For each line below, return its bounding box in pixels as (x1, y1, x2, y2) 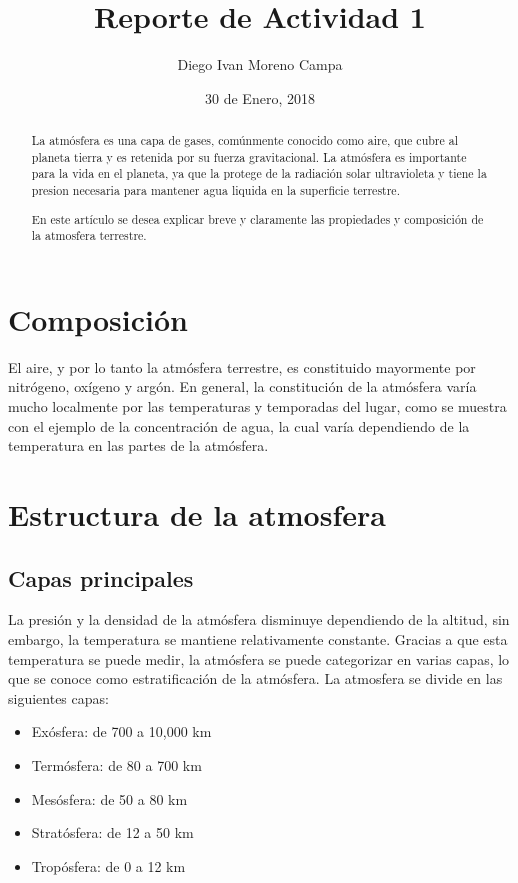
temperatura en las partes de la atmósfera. (8, 435, 269, 456)
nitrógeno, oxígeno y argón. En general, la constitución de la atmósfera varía (8, 376, 477, 397)
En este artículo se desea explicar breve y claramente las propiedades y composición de (31, 210, 484, 227)
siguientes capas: (8, 687, 109, 708)
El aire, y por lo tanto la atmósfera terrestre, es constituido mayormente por (8, 356, 476, 377)
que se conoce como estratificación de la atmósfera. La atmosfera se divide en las (8, 668, 503, 689)
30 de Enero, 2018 (205, 87, 315, 108)
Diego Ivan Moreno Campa (177, 54, 343, 75)
